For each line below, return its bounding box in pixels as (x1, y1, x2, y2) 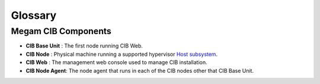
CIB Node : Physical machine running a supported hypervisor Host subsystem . (25, 51, 218, 58)
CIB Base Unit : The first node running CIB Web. (25, 42, 143, 49)
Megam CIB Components (11, 26, 112, 36)
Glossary (11, 9, 57, 22)
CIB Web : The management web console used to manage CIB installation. (25, 59, 207, 66)
